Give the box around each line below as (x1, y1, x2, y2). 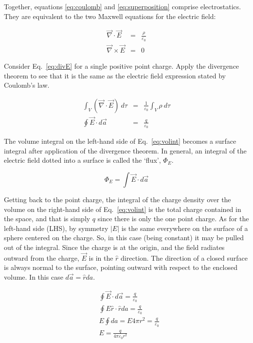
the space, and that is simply (4, 213, 90, 224)
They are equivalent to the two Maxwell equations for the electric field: (4, 11, 216, 21)
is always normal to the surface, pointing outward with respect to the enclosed (4, 262, 238, 272)
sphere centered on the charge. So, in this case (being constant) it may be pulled (4, 232, 244, 243)
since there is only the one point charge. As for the (97, 213, 249, 224)
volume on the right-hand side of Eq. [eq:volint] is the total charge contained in (4, 204, 241, 214)
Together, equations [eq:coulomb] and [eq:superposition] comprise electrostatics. (4, 1, 241, 11)
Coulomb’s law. (4, 80, 50, 90)
